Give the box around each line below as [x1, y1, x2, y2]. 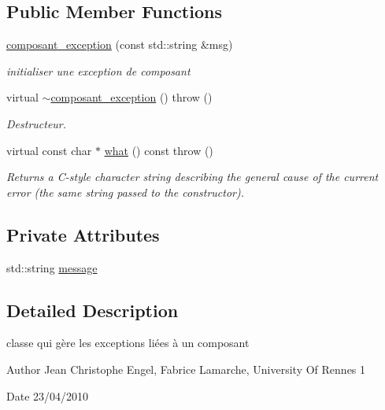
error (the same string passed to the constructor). [6, 183, 245, 200]
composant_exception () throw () [50, 89, 213, 105]
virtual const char [6, 142, 92, 158]
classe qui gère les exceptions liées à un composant [6, 334, 250, 351]
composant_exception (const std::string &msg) [6, 36, 233, 53]
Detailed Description [6, 297, 179, 322]
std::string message [6, 259, 98, 275]
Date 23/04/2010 [6, 387, 89, 404]
